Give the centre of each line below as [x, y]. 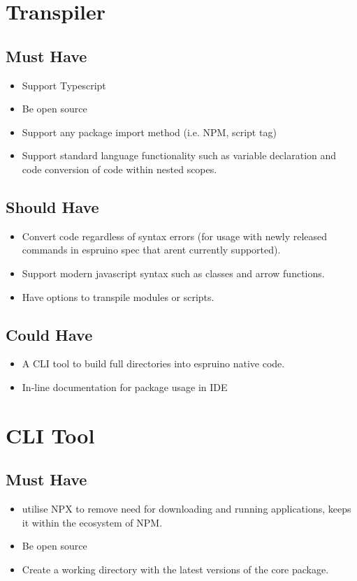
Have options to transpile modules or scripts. [118, 296]
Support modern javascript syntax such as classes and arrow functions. [173, 273]
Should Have [52, 206]
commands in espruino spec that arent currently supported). [151, 250]
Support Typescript [64, 85]
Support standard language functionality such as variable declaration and [179, 155]
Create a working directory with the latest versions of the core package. [175, 569]
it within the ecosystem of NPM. [92, 522]
